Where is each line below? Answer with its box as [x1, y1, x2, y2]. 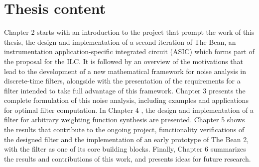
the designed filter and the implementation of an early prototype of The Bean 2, [4, 134, 249, 144]
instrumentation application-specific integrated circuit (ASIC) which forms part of [4, 46, 255, 57]
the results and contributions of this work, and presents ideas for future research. [4, 153, 251, 164]
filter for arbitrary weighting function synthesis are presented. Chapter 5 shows [4, 114, 245, 125]
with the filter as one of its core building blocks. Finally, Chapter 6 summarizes [4, 144, 246, 154]
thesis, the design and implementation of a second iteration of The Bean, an [4, 36, 236, 47]
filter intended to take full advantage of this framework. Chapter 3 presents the [4, 85, 246, 95]
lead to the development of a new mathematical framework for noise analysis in [4, 66, 247, 76]
